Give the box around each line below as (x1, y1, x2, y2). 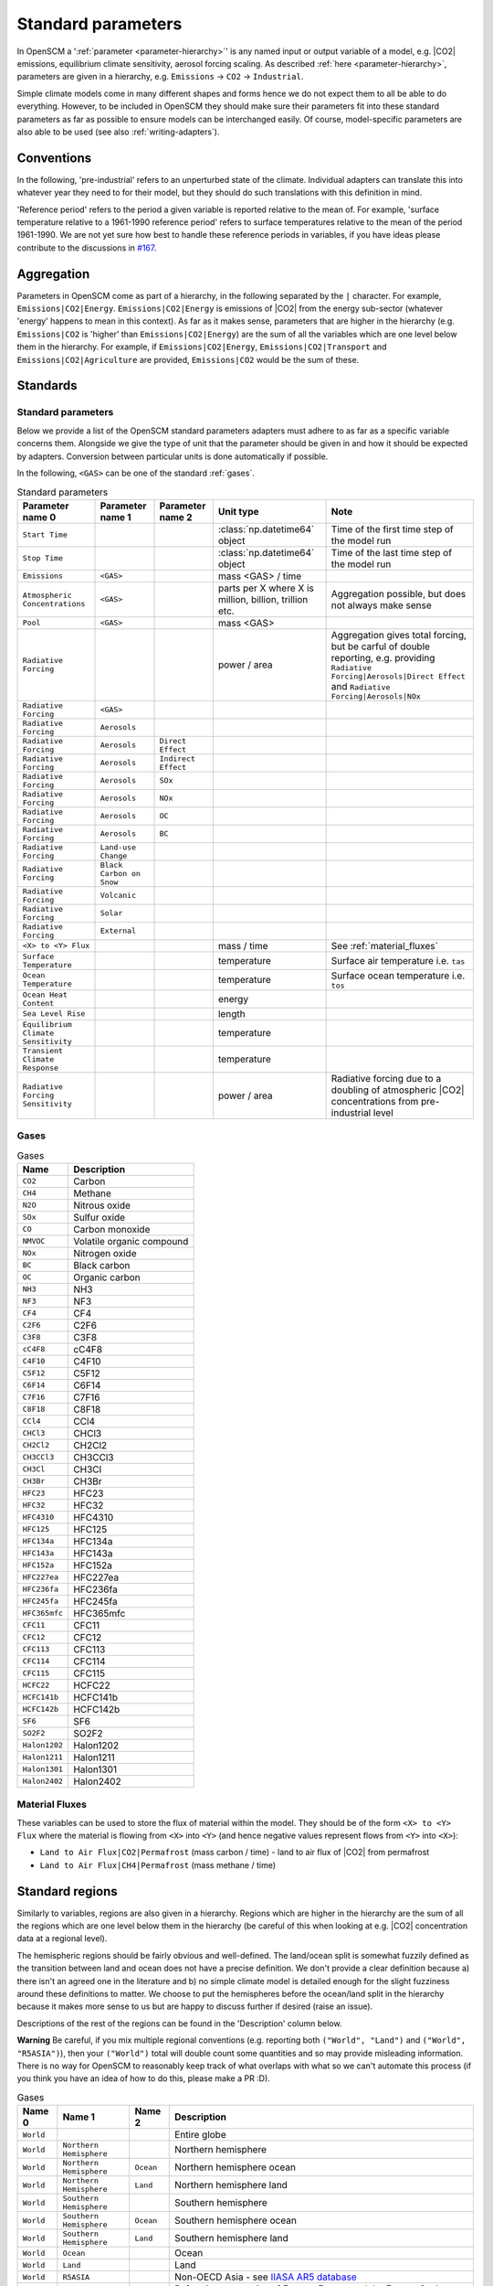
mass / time (217, 939, 268, 952)
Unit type (217, 505, 259, 518)
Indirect (159, 753, 196, 764)
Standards (16, 378, 78, 393)
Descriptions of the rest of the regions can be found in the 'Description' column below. (16, 2017, 342, 2029)
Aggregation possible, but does (330, 587, 467, 600)
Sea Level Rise (22, 1009, 86, 1019)
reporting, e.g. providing (330, 651, 435, 664)
